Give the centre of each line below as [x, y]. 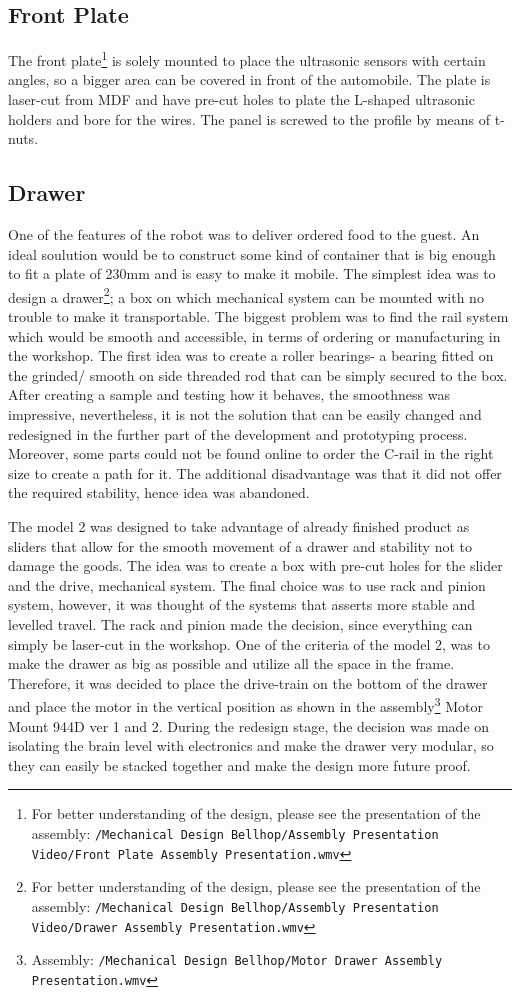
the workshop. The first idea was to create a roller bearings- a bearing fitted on [251, 355]
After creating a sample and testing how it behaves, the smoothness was [229, 394]
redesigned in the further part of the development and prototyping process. [238, 433]
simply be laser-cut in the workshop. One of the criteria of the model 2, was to [249, 643]
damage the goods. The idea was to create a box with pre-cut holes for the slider [255, 565]
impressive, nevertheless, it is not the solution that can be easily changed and [245, 414]
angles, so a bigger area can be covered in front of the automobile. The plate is [249, 79]
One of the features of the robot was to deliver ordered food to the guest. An [244, 234]
